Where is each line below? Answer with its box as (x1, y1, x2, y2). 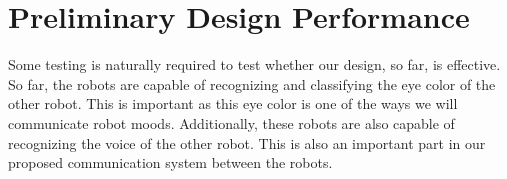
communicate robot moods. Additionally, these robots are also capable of (8, 112, 455, 133)
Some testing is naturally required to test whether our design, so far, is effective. (8, 54, 501, 75)
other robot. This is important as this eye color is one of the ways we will (8, 93, 458, 114)
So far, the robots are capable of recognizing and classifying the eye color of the (8, 73, 496, 94)
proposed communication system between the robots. (8, 152, 333, 173)
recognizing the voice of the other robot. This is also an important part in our (8, 132, 486, 153)
